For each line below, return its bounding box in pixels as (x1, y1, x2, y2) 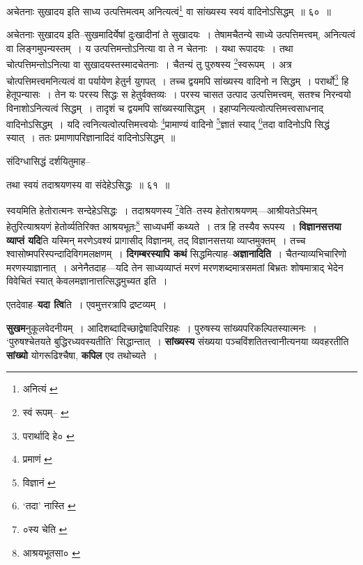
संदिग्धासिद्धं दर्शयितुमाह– (6, 153, 91, 168)
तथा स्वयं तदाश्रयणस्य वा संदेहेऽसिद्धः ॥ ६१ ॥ (6, 177, 170, 191)
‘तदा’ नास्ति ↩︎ (22, 498, 76, 513)
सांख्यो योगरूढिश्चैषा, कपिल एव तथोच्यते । (6, 347, 157, 362)
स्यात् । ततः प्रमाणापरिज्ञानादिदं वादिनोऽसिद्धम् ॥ (6, 130, 176, 145)
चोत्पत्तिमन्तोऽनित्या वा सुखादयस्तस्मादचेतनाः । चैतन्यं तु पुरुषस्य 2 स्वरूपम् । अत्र (6, 55, 292, 72)
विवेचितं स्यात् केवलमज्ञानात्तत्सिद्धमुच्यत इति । (6, 273, 168, 288)
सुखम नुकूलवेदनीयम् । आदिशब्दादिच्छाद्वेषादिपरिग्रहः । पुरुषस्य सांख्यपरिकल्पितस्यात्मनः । (6, 320, 317, 335)
